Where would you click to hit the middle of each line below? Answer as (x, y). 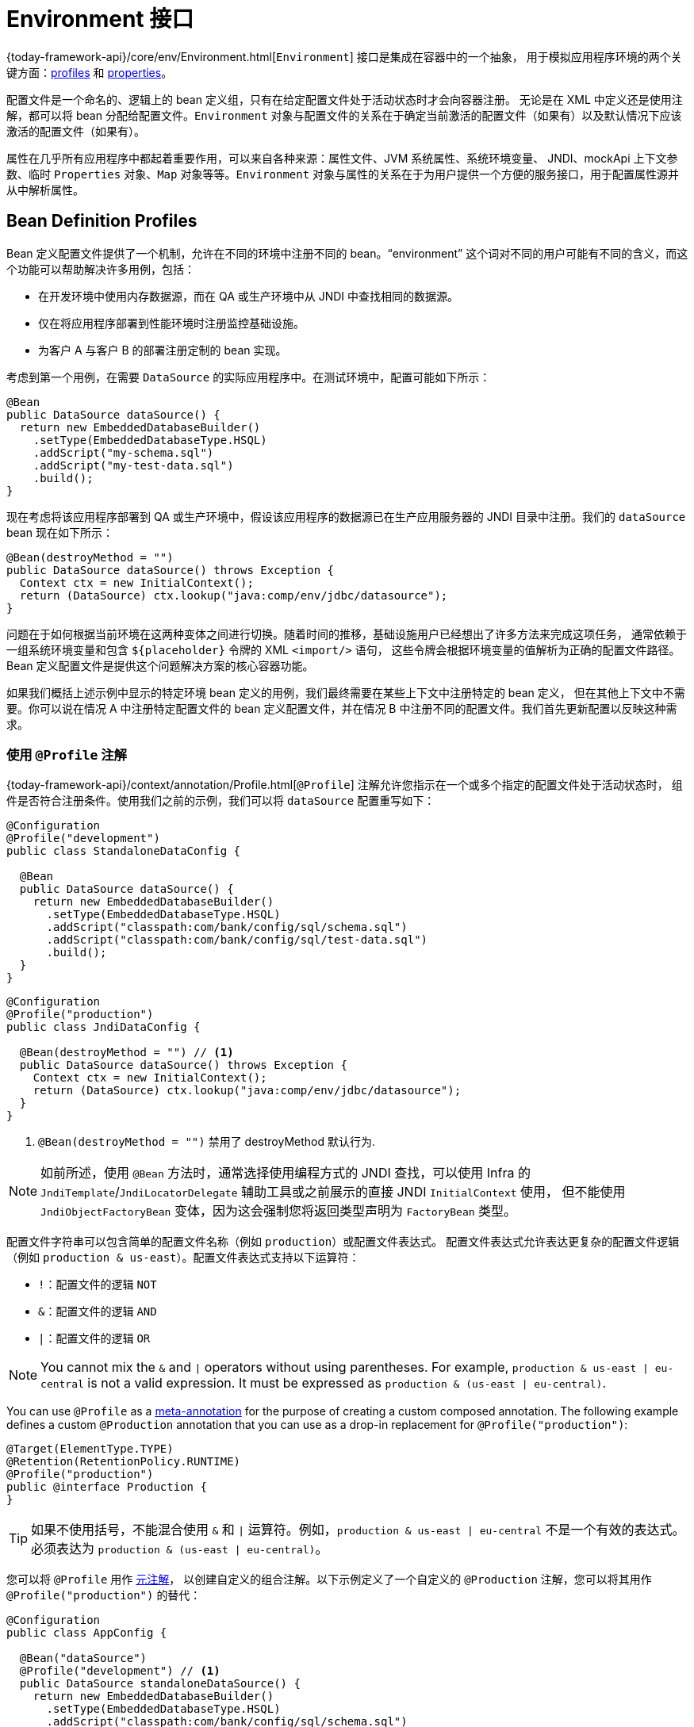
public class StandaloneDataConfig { (124, 851)
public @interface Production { (107, 1487)
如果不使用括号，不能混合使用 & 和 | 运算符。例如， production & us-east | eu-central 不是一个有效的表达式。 (358, 1530)
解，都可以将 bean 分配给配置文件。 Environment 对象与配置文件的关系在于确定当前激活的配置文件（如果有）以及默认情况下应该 (344, 115)
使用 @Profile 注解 (67, 754)
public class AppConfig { (87, 1633)
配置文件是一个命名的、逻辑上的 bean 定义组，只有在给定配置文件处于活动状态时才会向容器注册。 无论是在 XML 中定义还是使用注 (345, 99)
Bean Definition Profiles (102, 221)
